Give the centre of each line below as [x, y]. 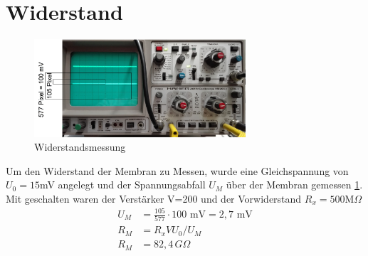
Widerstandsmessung [80, 147]
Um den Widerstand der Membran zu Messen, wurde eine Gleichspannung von [177, 170]
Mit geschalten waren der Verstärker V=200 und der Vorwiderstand [154, 198]
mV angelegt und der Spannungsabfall [122, 185]
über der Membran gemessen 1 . [294, 185]
